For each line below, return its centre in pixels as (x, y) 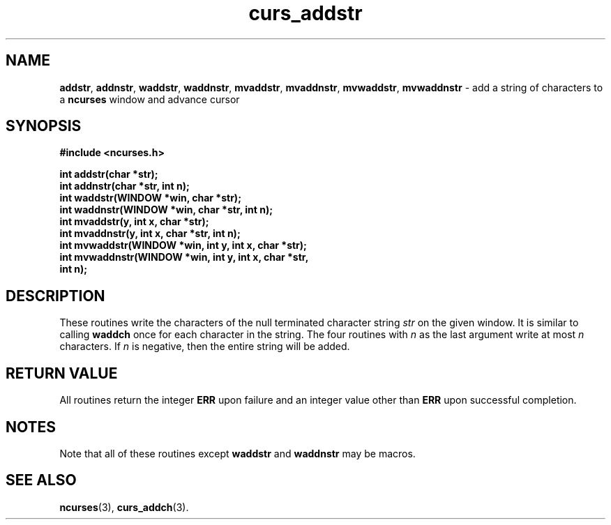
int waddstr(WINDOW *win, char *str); (150, 198)
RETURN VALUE (62, 373)
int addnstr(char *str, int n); (125, 186)
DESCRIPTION (55, 296)
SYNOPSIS (44, 126)
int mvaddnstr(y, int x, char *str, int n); (150, 234)
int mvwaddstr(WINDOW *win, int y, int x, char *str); (183, 245)
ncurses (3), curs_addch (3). (124, 507)
